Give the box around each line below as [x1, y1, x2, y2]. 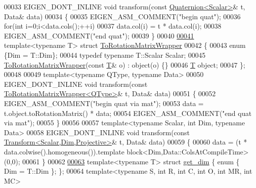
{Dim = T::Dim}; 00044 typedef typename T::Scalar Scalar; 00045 [4, 49, 206, 60]
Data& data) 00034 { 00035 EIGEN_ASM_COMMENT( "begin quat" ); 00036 [4, 11, 241, 21]
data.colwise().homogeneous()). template [4, 146, 125, 156]
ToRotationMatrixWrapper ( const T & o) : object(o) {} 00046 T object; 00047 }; [4, 59, 246, 70]
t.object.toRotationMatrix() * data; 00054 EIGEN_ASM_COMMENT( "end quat [4, 108, 252, 118]
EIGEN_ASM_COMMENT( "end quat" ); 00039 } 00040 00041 [4, 30, 194, 40]
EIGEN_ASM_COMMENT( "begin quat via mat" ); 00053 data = [4, 98, 204, 108]
